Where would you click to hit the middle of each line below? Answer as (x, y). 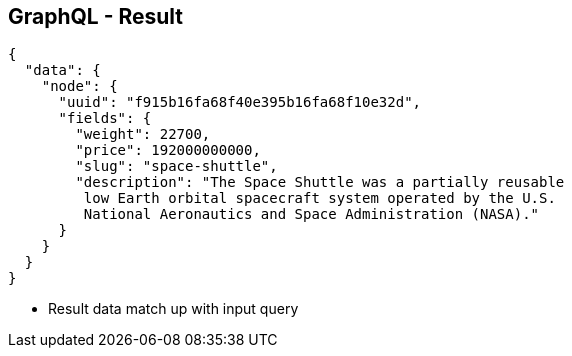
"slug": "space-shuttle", (176, 166)
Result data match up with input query (173, 309)
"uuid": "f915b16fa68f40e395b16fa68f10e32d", (240, 102)
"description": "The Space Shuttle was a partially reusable (320, 182)
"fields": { (105, 118)
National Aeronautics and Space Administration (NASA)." (311, 214)
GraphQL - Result (96, 16)
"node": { (79, 86)
